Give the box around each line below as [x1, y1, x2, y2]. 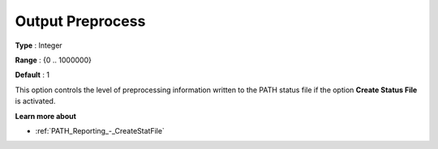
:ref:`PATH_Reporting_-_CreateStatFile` [35, 126, 165, 135]
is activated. [15, 96, 56, 106]
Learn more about [15, 111, 77, 121]
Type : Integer [15, 40, 62, 50]
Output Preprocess [15, 12, 146, 30]
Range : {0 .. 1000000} [15, 55, 92, 65]
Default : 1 [15, 70, 50, 80]
